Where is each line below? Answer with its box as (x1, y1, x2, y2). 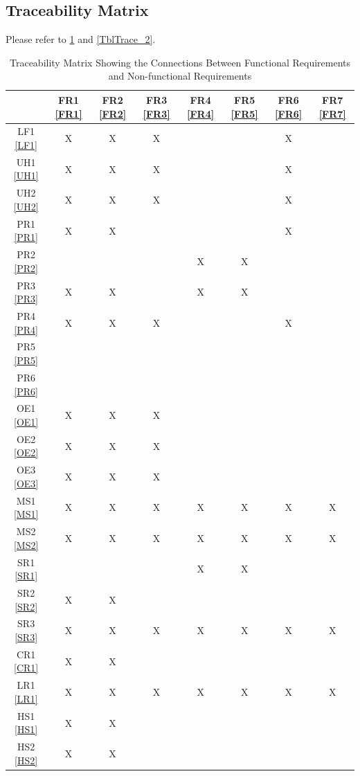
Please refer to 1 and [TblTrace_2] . (6, 32, 156, 46)
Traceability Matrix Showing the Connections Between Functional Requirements (9, 55, 351, 69)
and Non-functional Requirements (108, 69, 252, 83)
